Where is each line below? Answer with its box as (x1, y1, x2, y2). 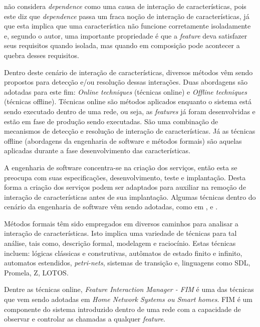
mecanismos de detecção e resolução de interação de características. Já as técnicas (4, 126, 255, 136)
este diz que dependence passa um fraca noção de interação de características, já (4, 11, 249, 21)
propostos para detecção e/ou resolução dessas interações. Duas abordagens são (4, 77, 248, 87)
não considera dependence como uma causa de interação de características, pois (4, 1, 246, 11)
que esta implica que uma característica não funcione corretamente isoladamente (4, 21, 251, 31)
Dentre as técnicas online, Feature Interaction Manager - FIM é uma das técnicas (4, 284, 254, 294)
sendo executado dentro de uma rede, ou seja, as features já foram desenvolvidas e (4, 106, 255, 116)
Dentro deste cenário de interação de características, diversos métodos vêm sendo (4, 67, 253, 77)
